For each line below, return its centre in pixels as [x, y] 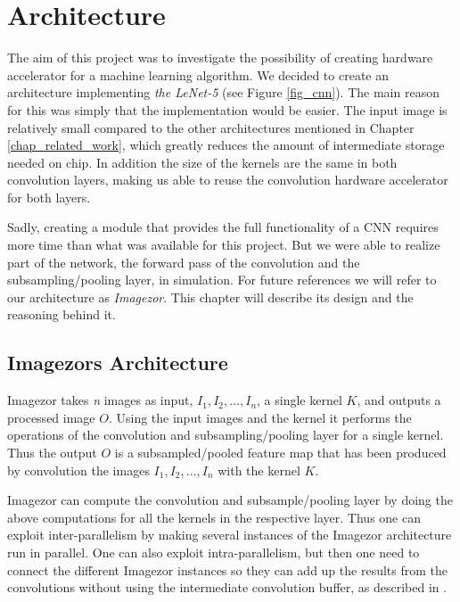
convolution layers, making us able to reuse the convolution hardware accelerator [228, 180]
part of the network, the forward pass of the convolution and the [184, 262]
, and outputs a [399, 400]
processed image [51, 417]
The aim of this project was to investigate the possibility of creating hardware [220, 58]
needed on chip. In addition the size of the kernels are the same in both [202, 162]
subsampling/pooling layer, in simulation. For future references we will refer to [222, 280]
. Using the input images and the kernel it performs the [260, 417]
